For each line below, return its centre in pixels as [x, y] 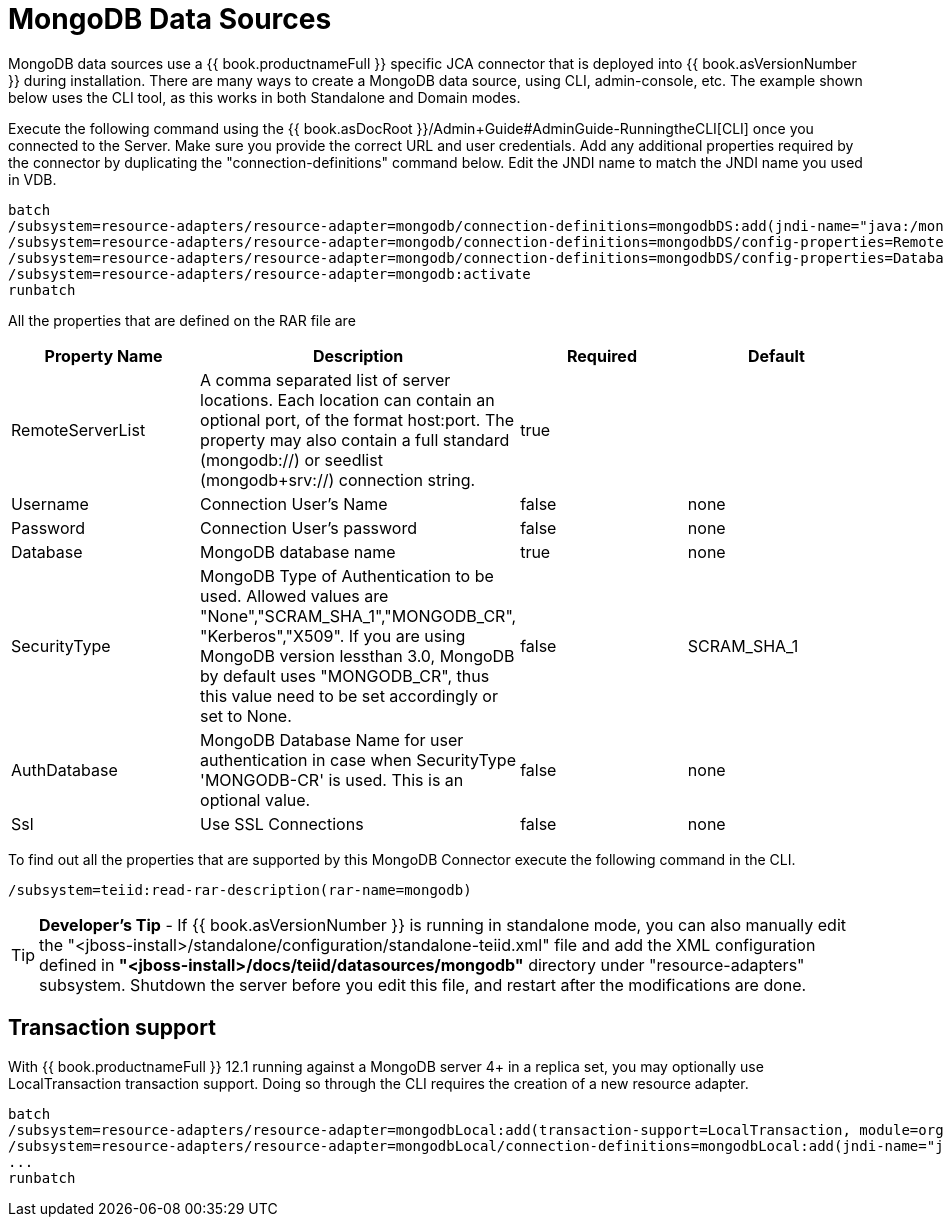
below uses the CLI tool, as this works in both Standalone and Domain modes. [264, 97]
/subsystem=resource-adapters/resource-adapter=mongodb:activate [269, 273]
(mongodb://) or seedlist [291, 459]
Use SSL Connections [282, 823]
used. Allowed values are [294, 595]
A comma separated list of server [325, 379]
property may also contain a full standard [355, 439]
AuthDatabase [64, 769]
